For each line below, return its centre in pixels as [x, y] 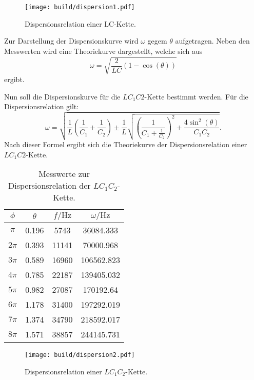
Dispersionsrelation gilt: [42, 106]
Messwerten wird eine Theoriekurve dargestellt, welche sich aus [103, 51]
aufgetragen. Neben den [212, 41]
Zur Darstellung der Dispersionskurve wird [71, 41]
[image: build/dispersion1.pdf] [80, 7]
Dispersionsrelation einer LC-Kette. [80, 23]
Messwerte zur [64, 174]
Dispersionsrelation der [49, 186]
